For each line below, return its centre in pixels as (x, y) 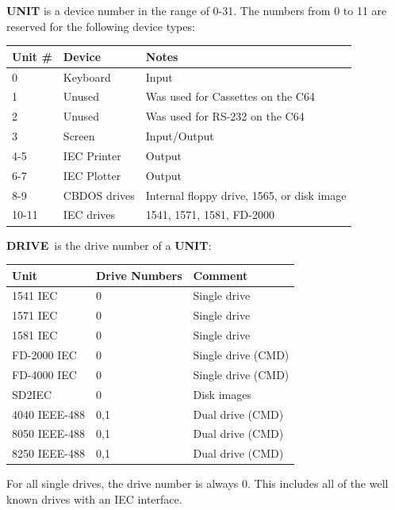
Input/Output (180, 136)
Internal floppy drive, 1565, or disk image (246, 195)
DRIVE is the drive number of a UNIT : (109, 245)
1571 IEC (35, 315)
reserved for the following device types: (101, 26)
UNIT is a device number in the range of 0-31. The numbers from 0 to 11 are (197, 10)
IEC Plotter (92, 175)
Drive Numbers (139, 275)
